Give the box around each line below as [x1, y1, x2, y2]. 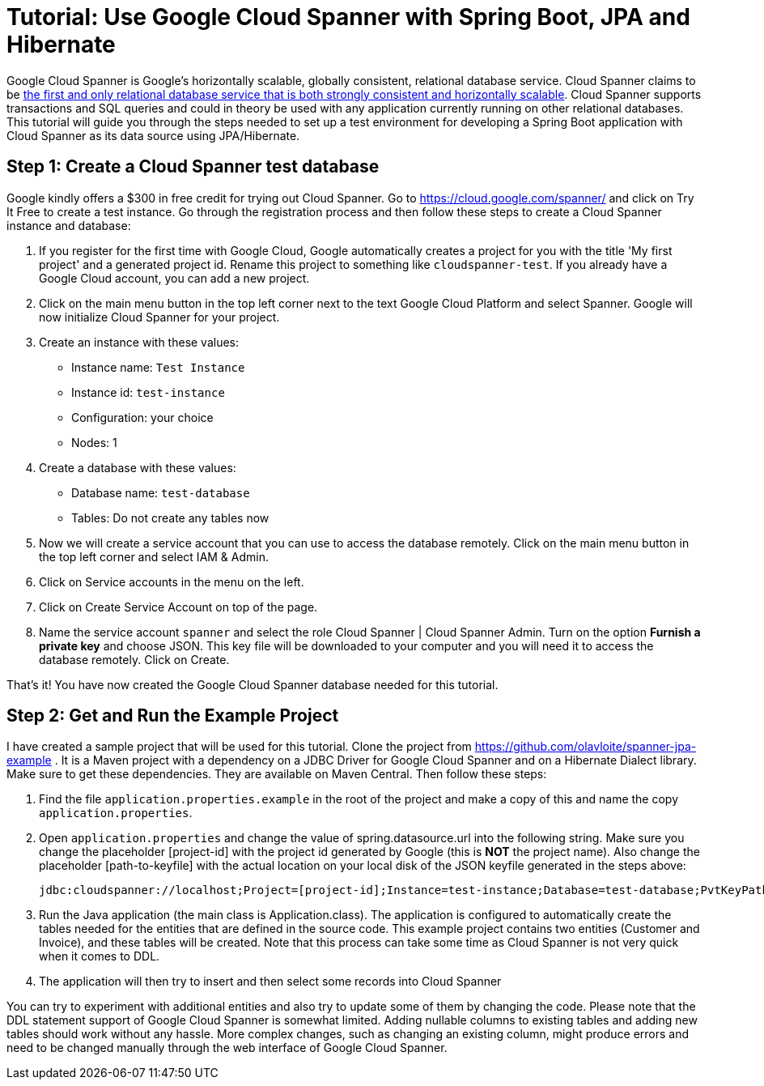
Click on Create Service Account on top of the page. [39, 599, 318, 614]
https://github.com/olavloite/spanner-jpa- [474, 739, 697, 754]
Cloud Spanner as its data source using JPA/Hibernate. [6, 128, 300, 143]
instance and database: [6, 218, 131, 232]
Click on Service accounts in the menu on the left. [39, 574, 304, 589]
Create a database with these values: [39, 460, 236, 475]
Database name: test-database [71, 485, 250, 500]
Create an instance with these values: [39, 334, 240, 349]
